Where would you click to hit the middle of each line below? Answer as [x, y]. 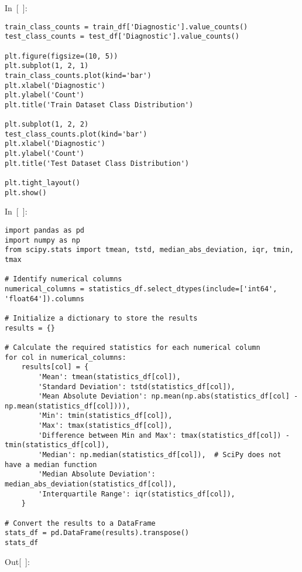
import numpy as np [42, 240]
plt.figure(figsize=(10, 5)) [61, 56]
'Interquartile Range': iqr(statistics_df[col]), [137, 494]
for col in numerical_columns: [66, 357]
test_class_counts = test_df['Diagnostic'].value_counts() [122, 37]
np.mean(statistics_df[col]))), [68, 406]
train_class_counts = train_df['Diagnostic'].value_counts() [126, 27]
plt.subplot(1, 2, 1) [47, 66]
